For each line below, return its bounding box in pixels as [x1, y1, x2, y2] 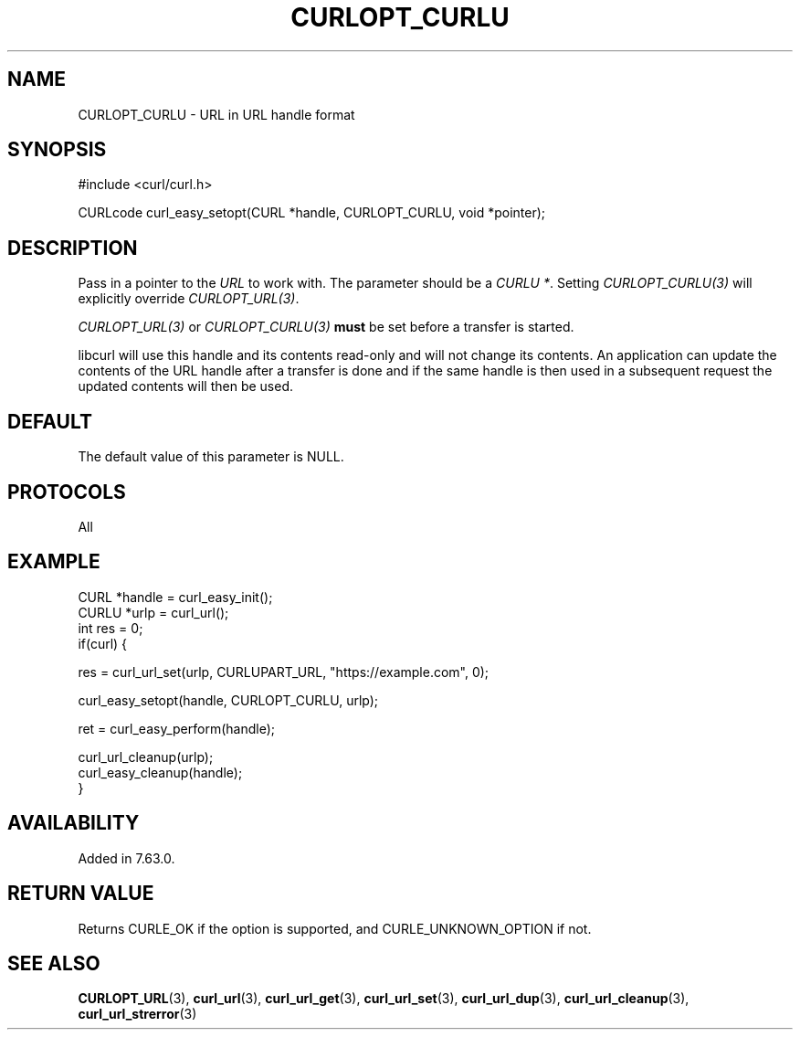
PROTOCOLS [7, 480, 126, 503]
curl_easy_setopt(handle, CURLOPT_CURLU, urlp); [78, 692, 379, 708]
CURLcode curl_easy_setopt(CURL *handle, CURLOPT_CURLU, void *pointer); [78, 205, 546, 221]
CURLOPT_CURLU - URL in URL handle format [78, 106, 355, 122]
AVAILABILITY [7, 811, 140, 835]
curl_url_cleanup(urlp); [78, 748, 214, 765]
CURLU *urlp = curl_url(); [78, 604, 229, 620]
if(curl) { [78, 635, 128, 651]
